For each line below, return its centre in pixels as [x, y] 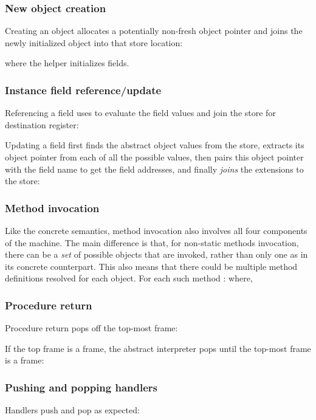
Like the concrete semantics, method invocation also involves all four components [156, 230]
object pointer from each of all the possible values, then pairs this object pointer [154, 157]
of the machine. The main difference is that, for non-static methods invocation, [152, 242]
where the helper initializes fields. [67, 63]
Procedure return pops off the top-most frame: [91, 328]
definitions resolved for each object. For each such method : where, [129, 278]
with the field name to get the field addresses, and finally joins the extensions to [154, 169]
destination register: [42, 124]
